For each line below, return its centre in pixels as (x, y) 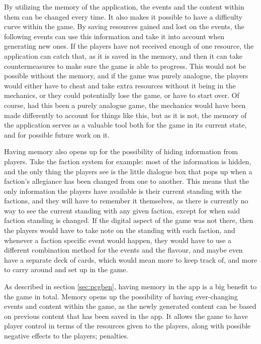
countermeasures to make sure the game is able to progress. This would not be (125, 66)
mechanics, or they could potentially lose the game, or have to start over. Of (122, 95)
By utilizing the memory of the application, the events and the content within (124, 7)
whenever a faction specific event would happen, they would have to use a (118, 240)
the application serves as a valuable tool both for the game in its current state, (125, 125)
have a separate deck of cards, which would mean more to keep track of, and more (131, 259)
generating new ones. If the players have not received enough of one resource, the (129, 46)
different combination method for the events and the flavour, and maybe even (123, 250)
